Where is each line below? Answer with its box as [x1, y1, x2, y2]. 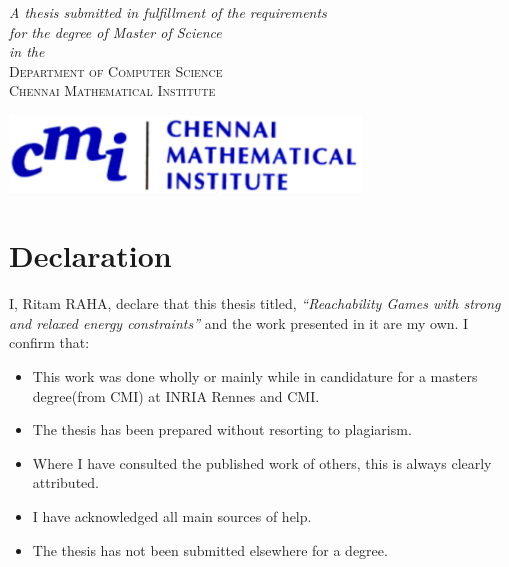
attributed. [32, 472, 99, 493]
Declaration [9, 235, 172, 276]
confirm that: [9, 332, 90, 353]
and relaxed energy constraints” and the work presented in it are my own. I [9, 312, 469, 333]
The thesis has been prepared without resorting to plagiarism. [32, 419, 412, 440]
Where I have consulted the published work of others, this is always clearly [32, 452, 492, 473]
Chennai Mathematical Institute [9, 80, 216, 101]
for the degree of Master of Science [9, 21, 222, 42]
